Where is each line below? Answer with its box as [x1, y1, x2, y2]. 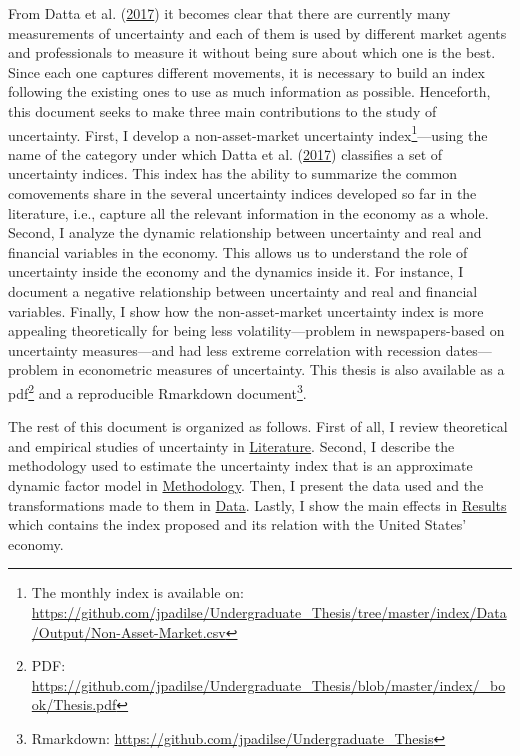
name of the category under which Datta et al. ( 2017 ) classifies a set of [8, 143, 443, 164]
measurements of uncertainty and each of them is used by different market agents [8, 22, 507, 43]
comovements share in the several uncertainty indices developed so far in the [8, 183, 477, 203]
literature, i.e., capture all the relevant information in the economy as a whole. [8, 202, 489, 223]
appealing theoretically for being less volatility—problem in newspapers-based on [8, 320, 505, 341]
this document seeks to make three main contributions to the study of [8, 100, 437, 121]
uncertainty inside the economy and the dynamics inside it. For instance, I [8, 261, 464, 282]
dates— [445, 339, 492, 360]
